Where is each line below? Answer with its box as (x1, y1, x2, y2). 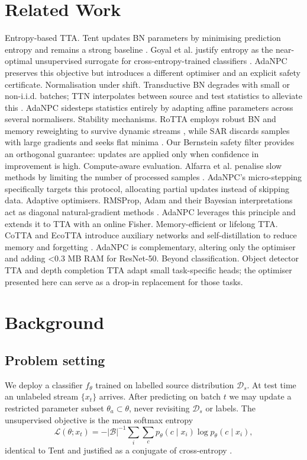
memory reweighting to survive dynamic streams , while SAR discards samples (5, 124, 290, 136)
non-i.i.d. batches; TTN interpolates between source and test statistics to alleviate (5, 90, 303, 102)
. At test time (247, 378, 296, 391)
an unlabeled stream (5, 390, 79, 402)
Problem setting (5, 350, 105, 369)
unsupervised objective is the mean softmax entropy (5, 413, 193, 426)
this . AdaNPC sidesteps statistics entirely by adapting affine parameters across (5, 101, 293, 113)
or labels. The (205, 401, 256, 414)
